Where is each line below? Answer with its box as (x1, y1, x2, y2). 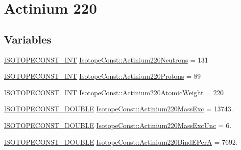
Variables (4, 31, 52, 46)
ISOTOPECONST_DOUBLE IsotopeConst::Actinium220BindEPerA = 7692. (4, 136, 238, 147)
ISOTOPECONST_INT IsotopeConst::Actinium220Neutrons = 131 (4, 54, 208, 64)
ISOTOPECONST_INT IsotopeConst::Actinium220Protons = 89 (4, 71, 201, 81)
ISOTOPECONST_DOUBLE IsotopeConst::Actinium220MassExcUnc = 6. (4, 120, 232, 130)
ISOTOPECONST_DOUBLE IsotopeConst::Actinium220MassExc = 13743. (4, 104, 233, 114)
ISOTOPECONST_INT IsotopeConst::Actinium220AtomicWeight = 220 (4, 87, 224, 97)
